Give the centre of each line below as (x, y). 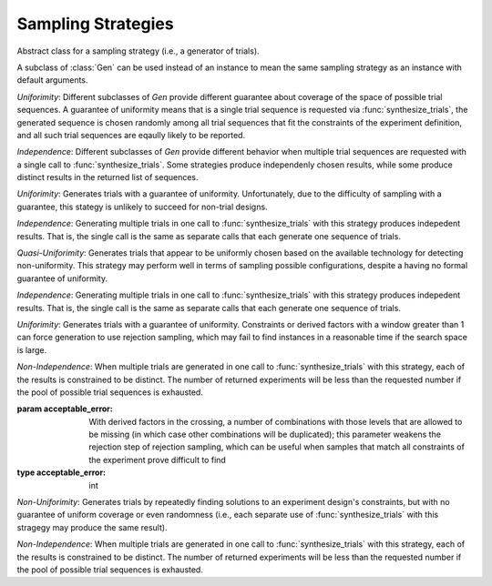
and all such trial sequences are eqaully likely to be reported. (131, 135)
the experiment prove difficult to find (158, 460)
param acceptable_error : (65, 409)
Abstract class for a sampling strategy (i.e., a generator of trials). (138, 51)
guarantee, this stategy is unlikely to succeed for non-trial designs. (142, 207)
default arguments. (52, 80)
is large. (32, 349)
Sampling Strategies (95, 24)
